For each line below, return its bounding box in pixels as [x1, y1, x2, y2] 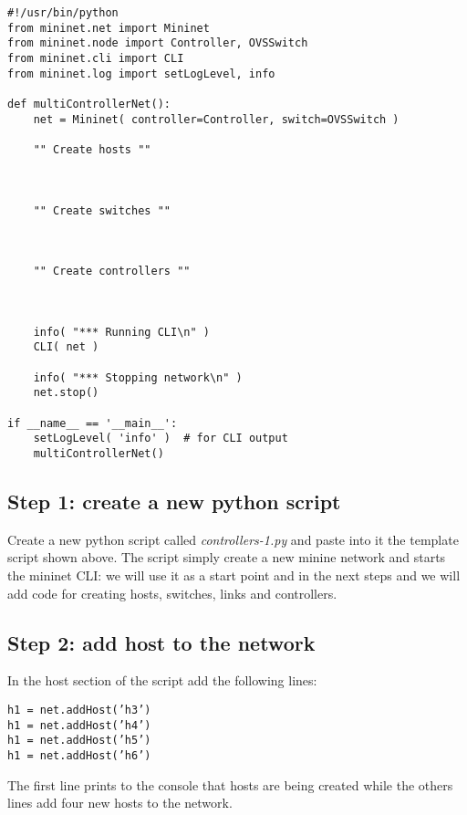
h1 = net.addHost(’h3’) [7, 704, 151, 717]
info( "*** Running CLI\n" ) [33, 325, 210, 339]
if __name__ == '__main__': [7, 416, 178, 430]
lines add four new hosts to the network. [7, 793, 233, 812]
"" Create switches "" [33, 204, 171, 217]
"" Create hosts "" [33, 142, 151, 156]
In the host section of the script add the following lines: [7, 671, 317, 690]
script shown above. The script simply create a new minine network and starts [7, 548, 446, 567]
